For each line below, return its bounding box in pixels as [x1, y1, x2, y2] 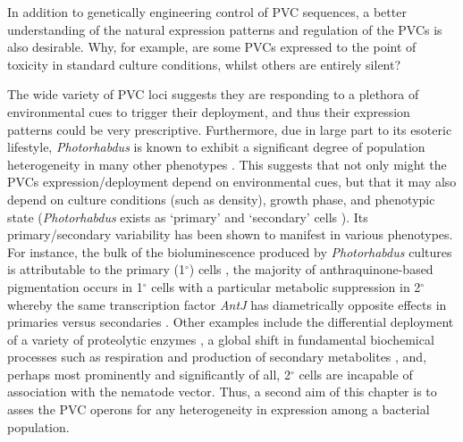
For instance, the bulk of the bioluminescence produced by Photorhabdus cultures [7, 242, 452, 261]
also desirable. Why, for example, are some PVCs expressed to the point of [7, 38, 417, 56]
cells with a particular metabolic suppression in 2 [151, 277, 421, 296]
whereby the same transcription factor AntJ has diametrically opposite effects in [7, 295, 447, 313]
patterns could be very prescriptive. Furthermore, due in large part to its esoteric [7, 120, 452, 138]
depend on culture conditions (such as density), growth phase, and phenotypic [7, 189, 435, 208]
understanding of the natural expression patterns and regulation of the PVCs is [7, 20, 442, 38]
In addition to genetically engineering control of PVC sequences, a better [7, 3, 407, 21]
